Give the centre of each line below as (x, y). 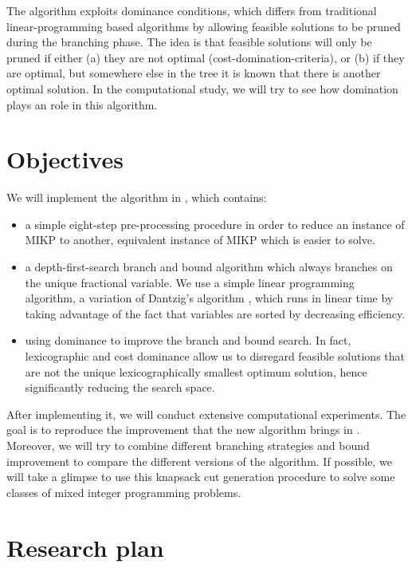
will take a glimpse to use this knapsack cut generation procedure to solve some (201, 477)
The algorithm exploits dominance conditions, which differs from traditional (192, 10)
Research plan (85, 547)
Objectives (65, 159)
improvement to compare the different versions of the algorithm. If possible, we (199, 461)
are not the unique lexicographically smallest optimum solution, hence (196, 371)
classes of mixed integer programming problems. (124, 492)
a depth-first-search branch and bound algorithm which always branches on (209, 267)
